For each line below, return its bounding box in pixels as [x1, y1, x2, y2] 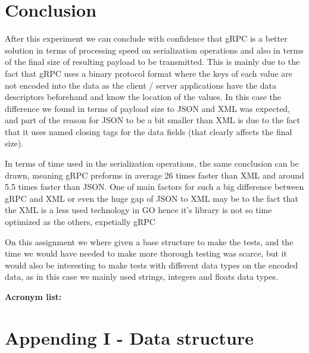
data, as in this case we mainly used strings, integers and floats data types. [5, 270, 278, 283]
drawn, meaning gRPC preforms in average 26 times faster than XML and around [5, 168, 304, 181]
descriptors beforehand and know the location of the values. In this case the [5, 90, 282, 103]
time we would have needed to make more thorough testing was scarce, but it [5, 247, 287, 260]
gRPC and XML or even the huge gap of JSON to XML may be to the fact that [5, 192, 298, 204]
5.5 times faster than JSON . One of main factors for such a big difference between [5, 180, 304, 193]
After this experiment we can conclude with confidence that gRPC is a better [5, 32, 288, 45]
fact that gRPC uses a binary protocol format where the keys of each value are [5, 67, 293, 79]
